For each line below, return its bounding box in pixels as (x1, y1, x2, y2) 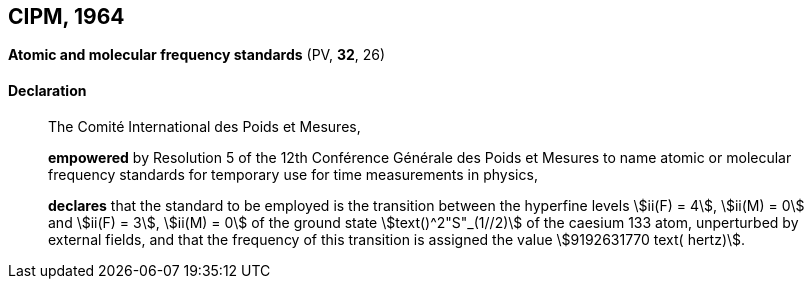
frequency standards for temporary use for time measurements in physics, (48, 165, 538, 183)
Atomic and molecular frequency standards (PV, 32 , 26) (8, 46, 386, 64)
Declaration (8, 82, 87, 100)
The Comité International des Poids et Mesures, (48, 117, 361, 135)
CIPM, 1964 (8, 4, 125, 29)
